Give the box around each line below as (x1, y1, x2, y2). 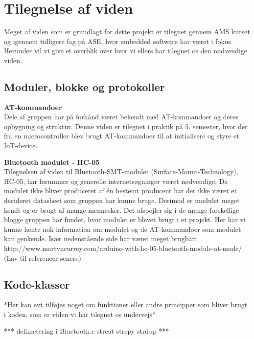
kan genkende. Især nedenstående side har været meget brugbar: (4, 233, 197, 244)
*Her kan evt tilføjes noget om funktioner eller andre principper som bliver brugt (4, 299, 248, 310)
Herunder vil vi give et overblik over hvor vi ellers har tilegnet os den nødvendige (4, 45, 248, 56)
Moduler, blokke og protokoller (4, 79, 165, 94)
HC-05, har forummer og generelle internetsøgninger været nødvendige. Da (4, 176, 228, 186)
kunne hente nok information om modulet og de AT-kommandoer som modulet (4, 224, 241, 234)
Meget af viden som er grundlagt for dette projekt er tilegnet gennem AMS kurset (4, 26, 250, 37)
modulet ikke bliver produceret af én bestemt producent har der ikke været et (4, 185, 237, 196)
